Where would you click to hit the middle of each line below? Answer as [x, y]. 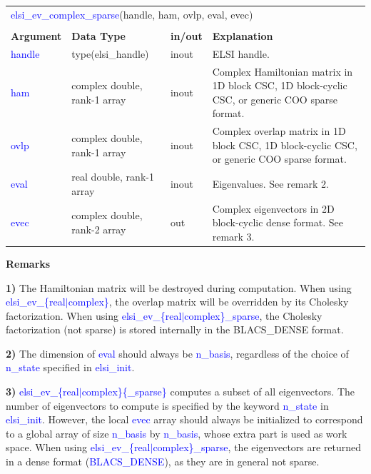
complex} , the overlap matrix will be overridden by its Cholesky [208, 302]
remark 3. [233, 236]
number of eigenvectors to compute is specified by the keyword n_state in [167, 405]
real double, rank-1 [113, 177]
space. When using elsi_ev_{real [78, 447]
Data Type [98, 35]
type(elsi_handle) [110, 53]
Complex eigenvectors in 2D [273, 208]
